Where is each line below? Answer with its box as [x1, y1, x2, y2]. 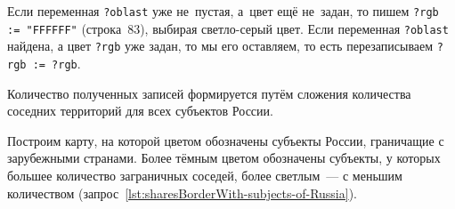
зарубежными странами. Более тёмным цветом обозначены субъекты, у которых [7, 149, 441, 167]
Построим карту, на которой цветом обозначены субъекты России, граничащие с [7, 131, 444, 149]
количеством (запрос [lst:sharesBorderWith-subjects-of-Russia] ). [7, 183, 357, 202]
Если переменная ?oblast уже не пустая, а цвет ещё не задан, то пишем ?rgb [7, 2, 439, 20]
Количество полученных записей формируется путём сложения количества [7, 84, 411, 102]
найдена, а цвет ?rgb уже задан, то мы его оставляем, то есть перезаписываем [7, 36, 434, 55]
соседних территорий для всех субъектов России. [7, 101, 273, 120]
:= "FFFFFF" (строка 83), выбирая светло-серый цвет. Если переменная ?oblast [7, 19, 449, 37]
